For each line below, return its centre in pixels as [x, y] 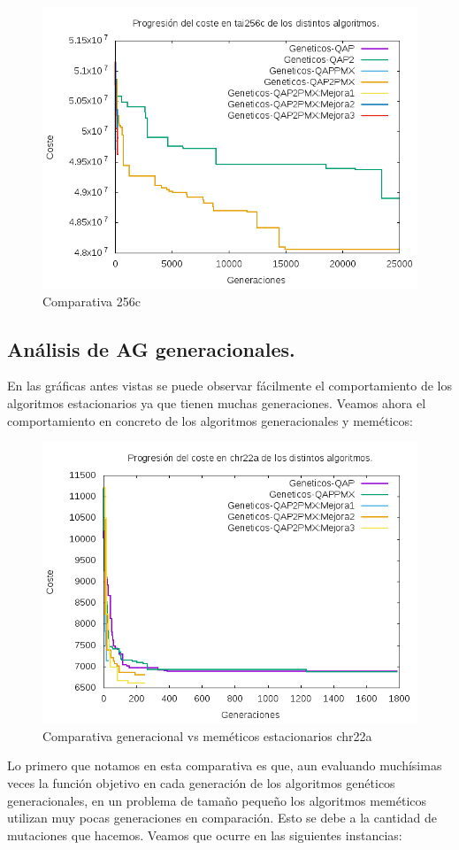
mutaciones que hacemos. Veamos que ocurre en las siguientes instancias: [205, 835]
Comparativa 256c [92, 301]
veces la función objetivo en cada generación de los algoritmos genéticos [201, 782]
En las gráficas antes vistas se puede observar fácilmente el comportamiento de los [229, 386]
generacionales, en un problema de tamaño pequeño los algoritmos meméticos [217, 800]
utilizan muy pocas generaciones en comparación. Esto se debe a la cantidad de [222, 818]
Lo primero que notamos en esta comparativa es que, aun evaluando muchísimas [225, 765]
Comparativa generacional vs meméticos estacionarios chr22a [207, 735]
